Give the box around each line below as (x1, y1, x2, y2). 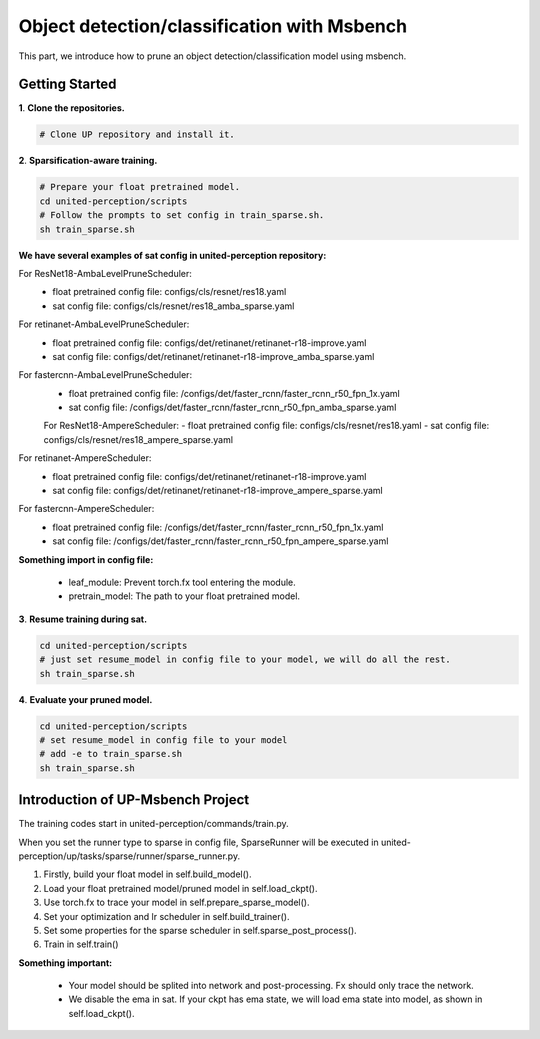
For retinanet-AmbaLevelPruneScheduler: (18, 318, 190, 330)
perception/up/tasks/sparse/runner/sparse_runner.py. (18, 850, 240, 862)
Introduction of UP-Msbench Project (18, 791, 250, 809)
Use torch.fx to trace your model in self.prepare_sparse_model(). (43, 896, 310, 909)
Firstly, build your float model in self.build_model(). (43, 868, 252, 880)
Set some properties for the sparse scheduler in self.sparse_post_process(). (43, 924, 357, 936)
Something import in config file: (18, 553, 154, 565)
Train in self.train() (43, 938, 119, 950)
